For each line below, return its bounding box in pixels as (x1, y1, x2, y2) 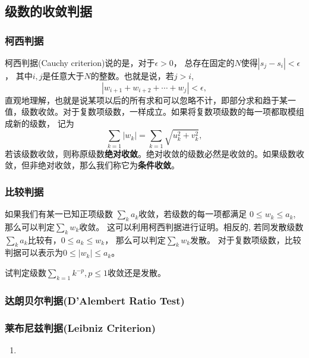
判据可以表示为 (5, 246, 63, 259)
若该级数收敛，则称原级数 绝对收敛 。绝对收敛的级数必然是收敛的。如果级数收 (5, 147, 304, 159)
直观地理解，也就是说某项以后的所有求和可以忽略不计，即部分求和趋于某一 (5, 93, 296, 106)
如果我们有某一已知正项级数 (5, 208, 113, 220)
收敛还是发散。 (107, 266, 166, 279)
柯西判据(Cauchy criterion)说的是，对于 (5, 56, 155, 68)
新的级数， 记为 (12, 117, 74, 129)
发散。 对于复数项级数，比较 (190, 233, 301, 246)
